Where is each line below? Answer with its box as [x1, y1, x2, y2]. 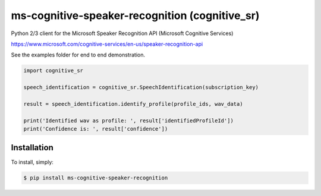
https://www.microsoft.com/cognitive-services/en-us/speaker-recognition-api [11, 40, 203, 48]
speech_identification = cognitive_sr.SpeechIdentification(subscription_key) [23, 84, 259, 91]
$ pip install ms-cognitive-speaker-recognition [23, 174, 168, 181]
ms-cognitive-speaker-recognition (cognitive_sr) [11, 9, 260, 22]
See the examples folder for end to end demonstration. [11, 51, 146, 59]
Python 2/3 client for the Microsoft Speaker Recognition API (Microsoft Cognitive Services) [11, 30, 234, 37]
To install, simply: [11, 158, 53, 166]
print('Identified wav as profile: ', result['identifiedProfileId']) [23, 117, 234, 124]
